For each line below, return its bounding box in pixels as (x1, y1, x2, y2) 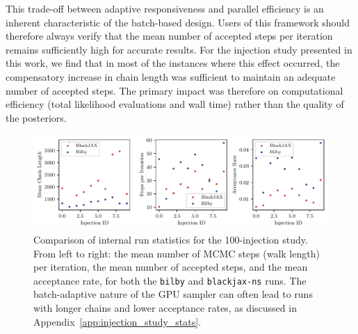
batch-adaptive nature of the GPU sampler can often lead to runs (33, 287, 313, 301)
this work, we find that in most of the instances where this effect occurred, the (6, 56, 340, 70)
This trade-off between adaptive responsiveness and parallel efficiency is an (6, 1, 324, 15)
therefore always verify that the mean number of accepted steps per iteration (6, 29, 333, 43)
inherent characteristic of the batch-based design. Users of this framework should (6, 15, 350, 29)
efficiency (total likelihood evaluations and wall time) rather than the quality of (6, 97, 344, 111)
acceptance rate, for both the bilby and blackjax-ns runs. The (33, 273, 307, 287)
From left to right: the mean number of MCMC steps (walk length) (33, 246, 320, 260)
